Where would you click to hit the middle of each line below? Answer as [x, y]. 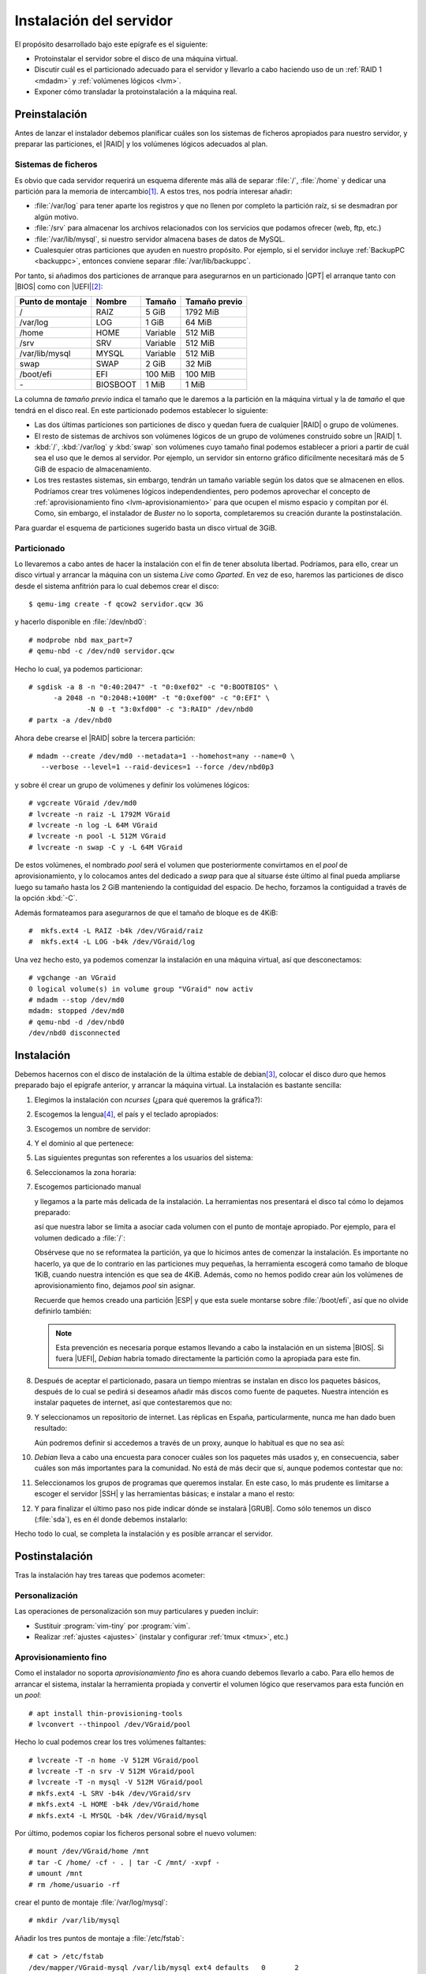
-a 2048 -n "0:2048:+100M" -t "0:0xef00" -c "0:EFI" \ [161, 698]
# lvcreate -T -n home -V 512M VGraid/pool [114, 1760]
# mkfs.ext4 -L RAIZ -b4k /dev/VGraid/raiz [116, 931]
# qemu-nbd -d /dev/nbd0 [77, 1022]
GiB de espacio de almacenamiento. [93, 469]
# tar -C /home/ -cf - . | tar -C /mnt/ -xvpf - [124, 1862]
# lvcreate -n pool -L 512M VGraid [97, 836]
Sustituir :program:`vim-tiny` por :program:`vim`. [112, 1626]
